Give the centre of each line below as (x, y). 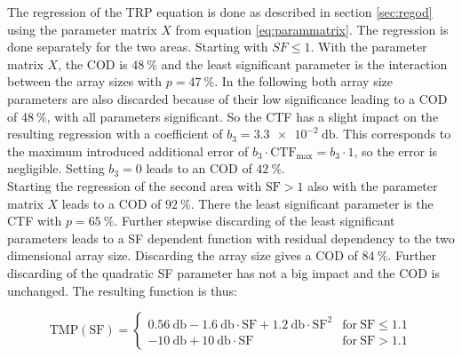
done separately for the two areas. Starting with (138, 47)
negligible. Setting (56, 168)
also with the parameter (373, 185)
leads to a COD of (112, 203)
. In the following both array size (304, 81)
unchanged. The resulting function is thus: (122, 290)
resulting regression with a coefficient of (115, 134)
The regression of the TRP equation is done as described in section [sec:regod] (220, 12)
